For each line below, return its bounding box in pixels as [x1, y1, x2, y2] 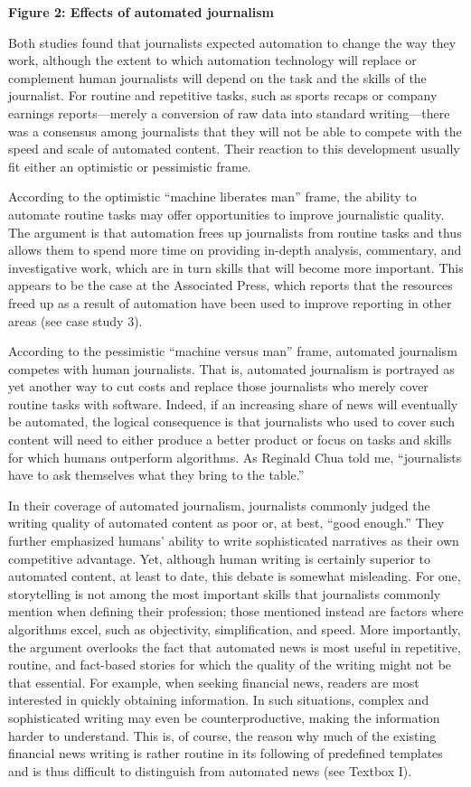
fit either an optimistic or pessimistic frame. [8, 156, 251, 175]
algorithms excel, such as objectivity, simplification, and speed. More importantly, [8, 620, 461, 638]
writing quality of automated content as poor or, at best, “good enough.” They [8, 513, 445, 532]
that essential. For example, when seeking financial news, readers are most [8, 672, 419, 691]
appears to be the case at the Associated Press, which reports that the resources [8, 276, 453, 295]
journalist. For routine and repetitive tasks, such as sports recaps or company [8, 86, 438, 105]
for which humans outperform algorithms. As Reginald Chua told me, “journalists [8, 447, 462, 466]
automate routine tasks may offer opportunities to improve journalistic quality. [8, 204, 445, 223]
